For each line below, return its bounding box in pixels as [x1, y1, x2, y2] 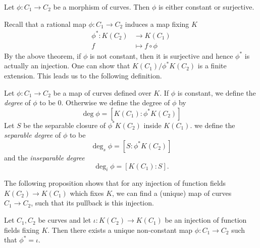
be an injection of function [165, 215, 247, 225]
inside [143, 119, 162, 130]
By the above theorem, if [4, 50, 81, 61]
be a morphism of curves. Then [53, 2, 150, 12]
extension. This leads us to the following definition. [4, 70, 162, 80]
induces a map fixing [125, 18, 189, 29]
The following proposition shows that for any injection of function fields [4, 178, 226, 188]
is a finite [197, 60, 227, 71]
